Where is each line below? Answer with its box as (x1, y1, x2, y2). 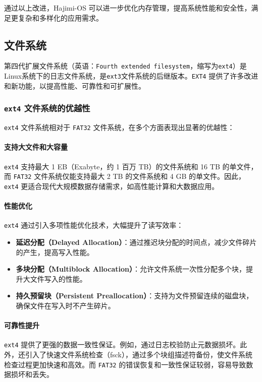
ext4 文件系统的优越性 (4, 102, 90, 114)
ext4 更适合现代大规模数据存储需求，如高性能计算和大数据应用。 (4, 180, 219, 191)
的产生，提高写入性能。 (16, 246, 94, 257)
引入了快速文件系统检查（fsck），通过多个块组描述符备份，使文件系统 (25, 349, 253, 359)
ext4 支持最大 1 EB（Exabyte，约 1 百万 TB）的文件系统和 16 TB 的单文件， (4, 161, 258, 171)
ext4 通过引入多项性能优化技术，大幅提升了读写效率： (4, 220, 184, 230)
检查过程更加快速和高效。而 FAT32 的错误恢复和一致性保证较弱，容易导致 (4, 359, 246, 369)
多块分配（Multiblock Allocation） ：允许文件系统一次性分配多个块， (16, 264, 246, 274)
